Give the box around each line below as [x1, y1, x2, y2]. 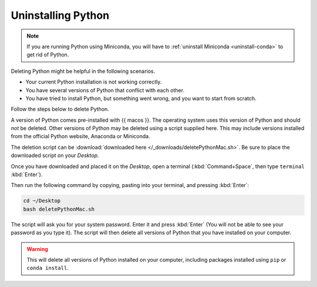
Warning [26, 245, 48, 252]
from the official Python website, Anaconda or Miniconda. [11, 133, 150, 140]
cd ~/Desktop [23, 198, 61, 204]
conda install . [26, 265, 69, 272]
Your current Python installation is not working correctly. [25, 78, 162, 85]
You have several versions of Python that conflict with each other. [25, 86, 185, 94]
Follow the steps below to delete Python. [11, 106, 110, 113]
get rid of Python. [26, 51, 69, 58]
